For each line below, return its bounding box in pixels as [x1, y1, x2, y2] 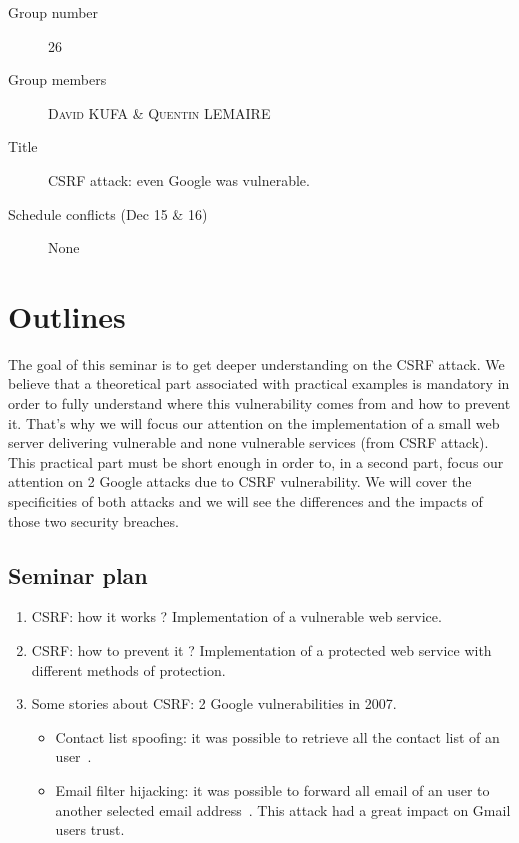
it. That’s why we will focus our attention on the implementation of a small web [8, 412, 500, 433]
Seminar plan [8, 559, 148, 590]
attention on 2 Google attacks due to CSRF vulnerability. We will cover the [8, 471, 472, 492]
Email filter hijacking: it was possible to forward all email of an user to [55, 779, 490, 800]
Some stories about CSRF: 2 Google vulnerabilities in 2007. [31, 693, 397, 714]
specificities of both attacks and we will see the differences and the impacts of [8, 491, 483, 512]
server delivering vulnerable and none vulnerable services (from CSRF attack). [8, 432, 489, 453]
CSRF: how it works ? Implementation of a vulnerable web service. [31, 606, 442, 627]
